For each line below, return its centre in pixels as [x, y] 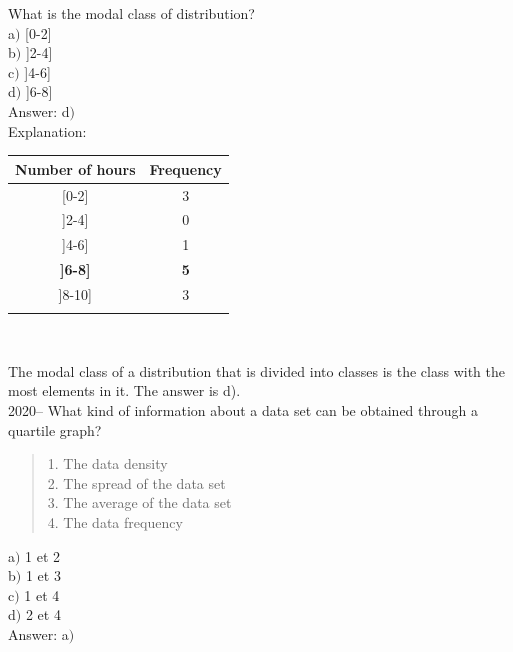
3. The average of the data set [139, 502]
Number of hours [75, 168]
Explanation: [47, 130]
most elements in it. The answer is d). [124, 390]
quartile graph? [55, 429]
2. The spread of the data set [136, 482]
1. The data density [107, 463]
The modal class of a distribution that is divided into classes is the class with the [256, 370]
